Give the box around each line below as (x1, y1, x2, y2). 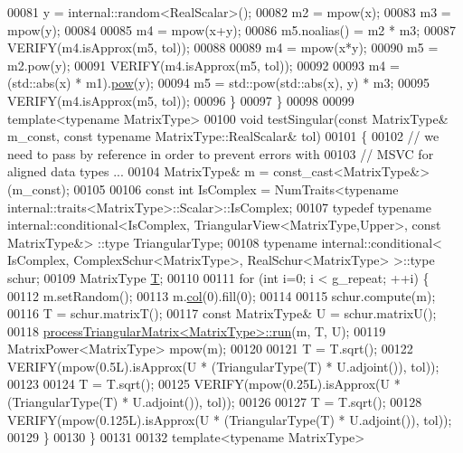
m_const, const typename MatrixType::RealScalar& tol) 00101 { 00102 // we (7, 127, 439, 146)
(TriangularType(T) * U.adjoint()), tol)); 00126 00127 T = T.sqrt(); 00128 (7, 392, 422, 411)
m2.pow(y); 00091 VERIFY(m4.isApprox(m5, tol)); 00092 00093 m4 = (7, 55, 400, 74)
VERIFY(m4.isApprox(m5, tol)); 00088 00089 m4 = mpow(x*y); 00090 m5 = (7, 38, 439, 57)
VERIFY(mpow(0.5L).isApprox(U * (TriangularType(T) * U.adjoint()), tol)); (7, 356, 439, 375)
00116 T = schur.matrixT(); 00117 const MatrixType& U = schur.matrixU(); (7, 304, 437, 323)
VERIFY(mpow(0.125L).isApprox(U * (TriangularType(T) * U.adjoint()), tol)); (7, 410, 452, 429)
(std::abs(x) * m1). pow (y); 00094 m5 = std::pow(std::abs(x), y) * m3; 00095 (7, 73, 430, 92)
